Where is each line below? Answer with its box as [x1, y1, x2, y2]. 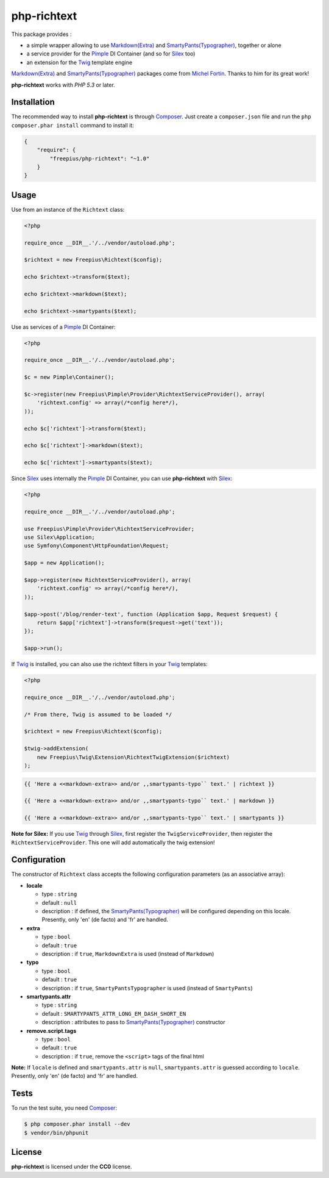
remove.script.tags [26, 1027, 77, 1034]
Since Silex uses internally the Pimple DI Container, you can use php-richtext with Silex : [11, 475, 233, 482]
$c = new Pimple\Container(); [24, 374, 115, 381]
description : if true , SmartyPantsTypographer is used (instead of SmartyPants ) [41, 984, 253, 991]
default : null [41, 899, 77, 906]
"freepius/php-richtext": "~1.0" [49, 155, 150, 162]
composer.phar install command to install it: [11, 121, 134, 129]
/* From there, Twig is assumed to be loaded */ [24, 711, 172, 718]
